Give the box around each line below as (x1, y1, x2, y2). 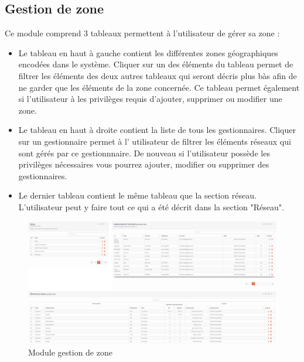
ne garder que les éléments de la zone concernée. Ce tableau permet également (18, 81, 300, 93)
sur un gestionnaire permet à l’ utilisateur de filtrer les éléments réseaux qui (18, 135, 291, 147)
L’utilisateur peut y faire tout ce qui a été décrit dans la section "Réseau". (18, 200, 284, 213)
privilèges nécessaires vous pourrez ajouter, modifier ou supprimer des (18, 158, 269, 170)
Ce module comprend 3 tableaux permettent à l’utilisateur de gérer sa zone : (5, 27, 280, 39)
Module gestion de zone (28, 346, 112, 358)
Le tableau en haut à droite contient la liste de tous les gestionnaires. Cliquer (18, 124, 296, 136)
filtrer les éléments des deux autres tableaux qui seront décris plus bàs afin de (18, 69, 297, 81)
